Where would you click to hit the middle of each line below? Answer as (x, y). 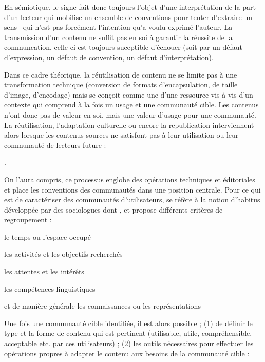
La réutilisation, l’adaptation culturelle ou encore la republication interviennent (129, 125)
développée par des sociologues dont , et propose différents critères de (113, 209)
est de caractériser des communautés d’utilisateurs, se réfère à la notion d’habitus (132, 199)
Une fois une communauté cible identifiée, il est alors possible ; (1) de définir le (128, 323)
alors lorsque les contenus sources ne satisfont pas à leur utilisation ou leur (121, 135)
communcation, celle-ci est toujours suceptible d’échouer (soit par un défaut (123, 47)
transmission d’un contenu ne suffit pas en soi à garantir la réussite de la (118, 37)
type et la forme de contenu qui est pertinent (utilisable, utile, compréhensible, (128, 333)
